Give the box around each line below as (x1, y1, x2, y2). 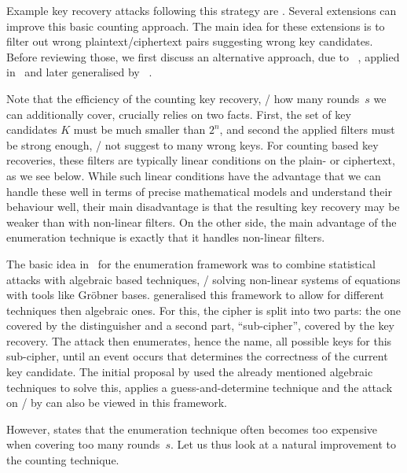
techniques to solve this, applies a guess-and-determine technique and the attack (6, 379, 393, 395)
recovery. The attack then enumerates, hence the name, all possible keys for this (6, 332, 392, 349)
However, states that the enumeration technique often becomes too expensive (6, 420, 378, 437)
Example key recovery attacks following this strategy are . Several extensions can (6, 2, 397, 18)
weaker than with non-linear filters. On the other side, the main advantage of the (6, 213, 397, 230)
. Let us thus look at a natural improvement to (170, 436, 396, 453)
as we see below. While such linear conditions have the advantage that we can (6, 167, 381, 183)
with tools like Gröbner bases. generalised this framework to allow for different (6, 286, 384, 303)
